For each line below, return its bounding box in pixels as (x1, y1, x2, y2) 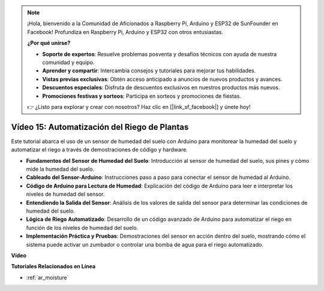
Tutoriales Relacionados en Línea (11, 263, 96, 270)
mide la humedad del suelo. (26, 165, 95, 172)
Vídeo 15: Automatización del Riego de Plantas (11, 122, 189, 132)
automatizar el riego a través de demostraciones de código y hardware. (11, 146, 188, 153)
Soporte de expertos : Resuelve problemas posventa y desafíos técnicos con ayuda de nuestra (42, 50, 277, 57)
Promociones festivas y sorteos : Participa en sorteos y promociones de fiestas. (42, 92, 241, 99)
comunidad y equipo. (42, 59, 95, 66)
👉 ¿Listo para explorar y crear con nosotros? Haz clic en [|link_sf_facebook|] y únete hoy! (27, 103, 251, 110)
